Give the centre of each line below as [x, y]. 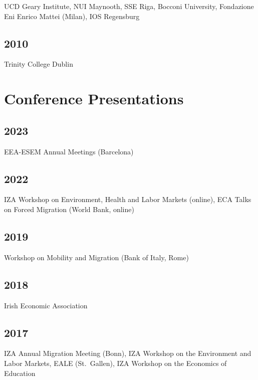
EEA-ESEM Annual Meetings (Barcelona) [69, 151]
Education [20, 373]
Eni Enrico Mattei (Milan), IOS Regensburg [72, 16]
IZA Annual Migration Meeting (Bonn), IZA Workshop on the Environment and [128, 353]
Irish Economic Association [46, 305]
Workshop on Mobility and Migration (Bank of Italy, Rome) [96, 257]
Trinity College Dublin [39, 64]
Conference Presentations [94, 99]
